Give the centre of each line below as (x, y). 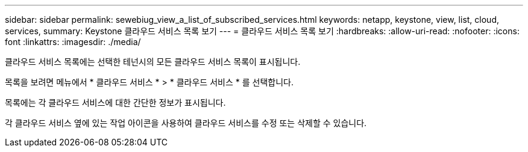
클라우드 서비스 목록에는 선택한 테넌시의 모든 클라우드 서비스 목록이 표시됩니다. (153, 62)
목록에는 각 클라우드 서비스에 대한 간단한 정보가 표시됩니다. (115, 102)
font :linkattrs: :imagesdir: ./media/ (73, 42)
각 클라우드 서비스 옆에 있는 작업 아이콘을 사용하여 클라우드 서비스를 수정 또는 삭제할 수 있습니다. (186, 123)
